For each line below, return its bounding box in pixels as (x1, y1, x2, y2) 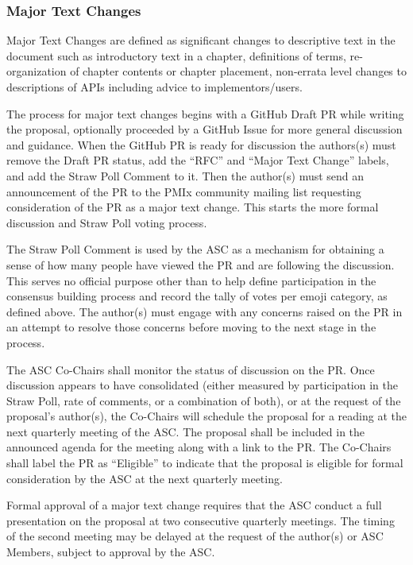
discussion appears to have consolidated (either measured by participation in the (6, 377, 398, 393)
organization (6, 63, 67, 79)
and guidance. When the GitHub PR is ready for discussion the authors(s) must (6, 136, 396, 153)
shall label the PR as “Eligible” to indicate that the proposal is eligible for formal (6, 455, 403, 471)
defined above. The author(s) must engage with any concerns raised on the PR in (6, 303, 403, 319)
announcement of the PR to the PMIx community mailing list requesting (6, 183, 361, 199)
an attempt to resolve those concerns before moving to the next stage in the (6, 319, 376, 335)
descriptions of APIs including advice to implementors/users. (6, 79, 303, 95)
